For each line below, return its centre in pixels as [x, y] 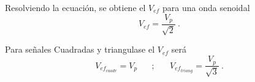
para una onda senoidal [206, 7]
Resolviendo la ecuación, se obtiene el [75, 7]
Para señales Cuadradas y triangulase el [80, 49]
